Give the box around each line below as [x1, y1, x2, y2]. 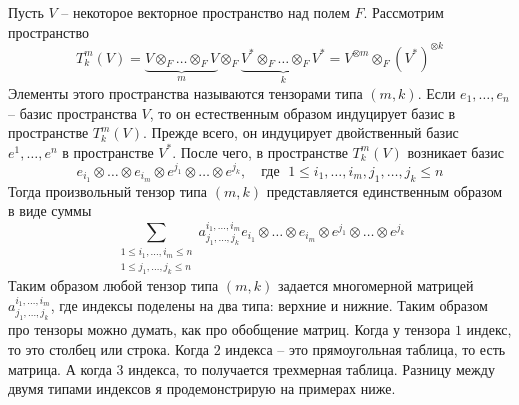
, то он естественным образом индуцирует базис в [149, 102, 456, 123]
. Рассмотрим [363, 2, 444, 22]
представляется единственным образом [266, 180, 503, 201]
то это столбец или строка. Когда [8, 338, 209, 359]
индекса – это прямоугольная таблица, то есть [225, 338, 506, 359]
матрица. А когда [8, 358, 112, 379]
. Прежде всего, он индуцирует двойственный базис [143, 122, 459, 143]
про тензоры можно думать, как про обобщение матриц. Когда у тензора [8, 319, 451, 340]
